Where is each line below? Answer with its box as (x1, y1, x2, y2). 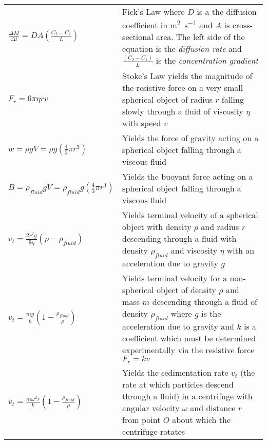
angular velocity (122, 402, 180, 414)
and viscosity (170, 244, 218, 256)
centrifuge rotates (122, 426, 185, 438)
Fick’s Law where (122, 6, 185, 17)
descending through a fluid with (122, 232, 237, 244)
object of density (156, 284, 216, 296)
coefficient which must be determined (122, 332, 256, 344)
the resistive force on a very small (122, 81, 243, 93)
